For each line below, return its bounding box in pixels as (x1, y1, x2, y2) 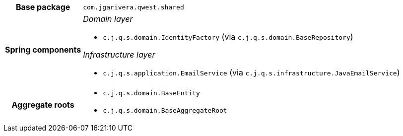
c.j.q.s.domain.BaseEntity (103, 89, 200, 97)
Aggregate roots (11, 100, 74, 110)
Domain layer (83, 14, 133, 24)
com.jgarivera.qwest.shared (83, 3, 184, 11)
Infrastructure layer (83, 50, 155, 60)
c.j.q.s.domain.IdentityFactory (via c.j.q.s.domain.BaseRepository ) (103, 32, 353, 42)
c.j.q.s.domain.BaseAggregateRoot (103, 107, 227, 114)
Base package (15, 2, 70, 12)
